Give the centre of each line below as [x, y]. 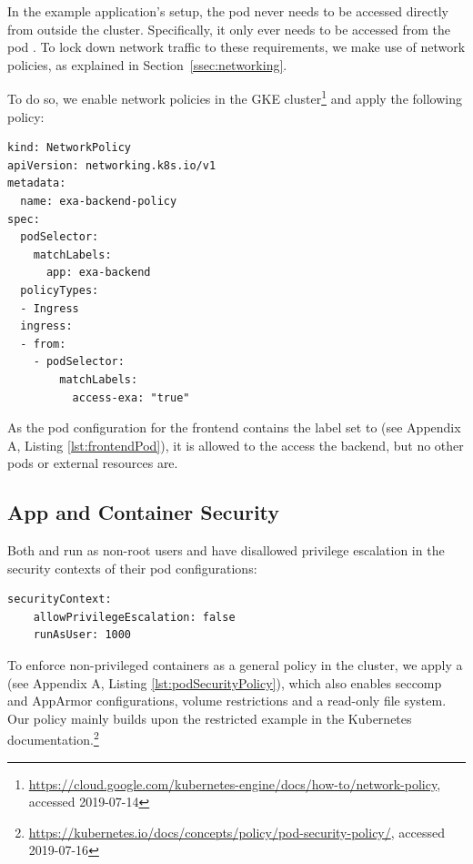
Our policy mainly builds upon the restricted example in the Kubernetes [210, 718]
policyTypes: [60, 290]
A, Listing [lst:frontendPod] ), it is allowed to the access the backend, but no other [236, 445]
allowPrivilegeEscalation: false [134, 617]
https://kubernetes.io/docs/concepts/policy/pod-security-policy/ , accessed [236, 832]
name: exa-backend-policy [99, 201]
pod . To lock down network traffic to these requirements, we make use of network [236, 47]
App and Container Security [144, 512]
